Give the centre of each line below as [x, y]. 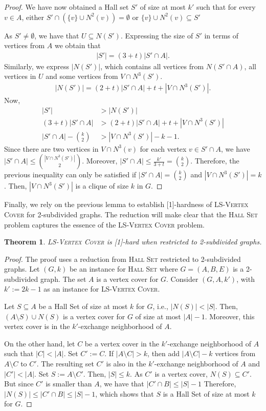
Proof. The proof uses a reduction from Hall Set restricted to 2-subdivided [123, 259]
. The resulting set [65, 364]
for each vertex [163, 148]
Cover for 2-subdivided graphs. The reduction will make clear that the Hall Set [131, 214]
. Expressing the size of [157, 35]
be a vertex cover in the [122, 343]
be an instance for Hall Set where [124, 269]
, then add [164, 353]
